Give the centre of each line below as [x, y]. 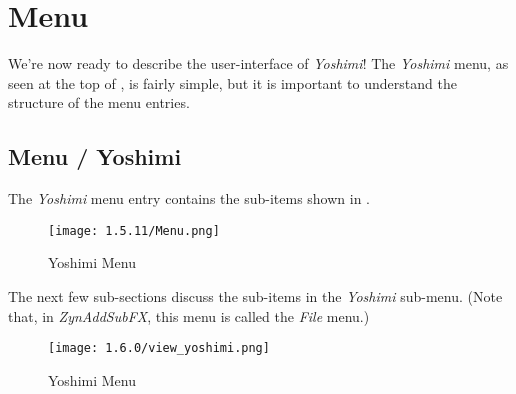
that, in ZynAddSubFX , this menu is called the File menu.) [189, 315]
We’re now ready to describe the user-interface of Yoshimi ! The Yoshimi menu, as [258, 63]
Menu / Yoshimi [95, 156]
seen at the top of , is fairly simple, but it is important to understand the [232, 82]
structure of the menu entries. [99, 102]
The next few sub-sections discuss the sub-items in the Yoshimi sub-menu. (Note [255, 295]
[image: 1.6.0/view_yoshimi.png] [159, 348]
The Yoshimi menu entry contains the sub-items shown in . [189, 198]
